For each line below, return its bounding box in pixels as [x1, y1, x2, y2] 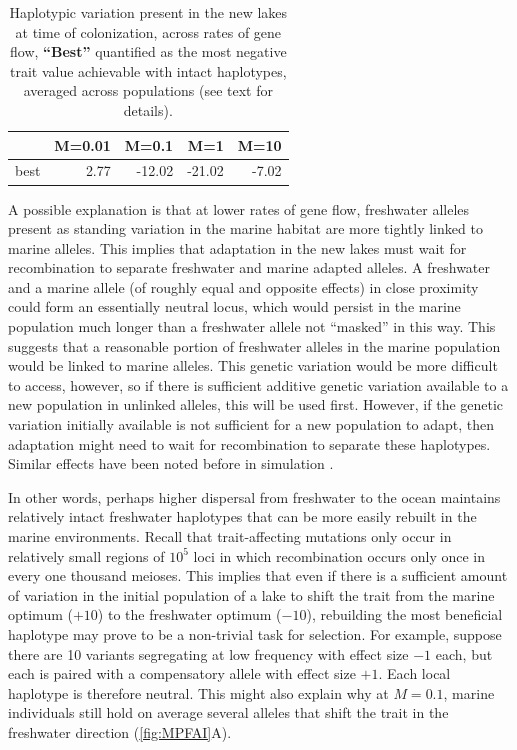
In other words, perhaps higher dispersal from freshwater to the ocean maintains [8, 486, 501, 507]
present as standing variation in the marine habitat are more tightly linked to [8, 218, 483, 239]
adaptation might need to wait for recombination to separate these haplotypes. [8, 433, 491, 454]
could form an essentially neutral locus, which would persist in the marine [8, 296, 461, 317]
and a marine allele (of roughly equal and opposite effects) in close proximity [8, 276, 479, 297]
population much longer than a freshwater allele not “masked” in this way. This [8, 316, 496, 337]
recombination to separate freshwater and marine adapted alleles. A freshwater [8, 257, 491, 278]
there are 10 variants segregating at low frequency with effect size [8, 643, 409, 664]
